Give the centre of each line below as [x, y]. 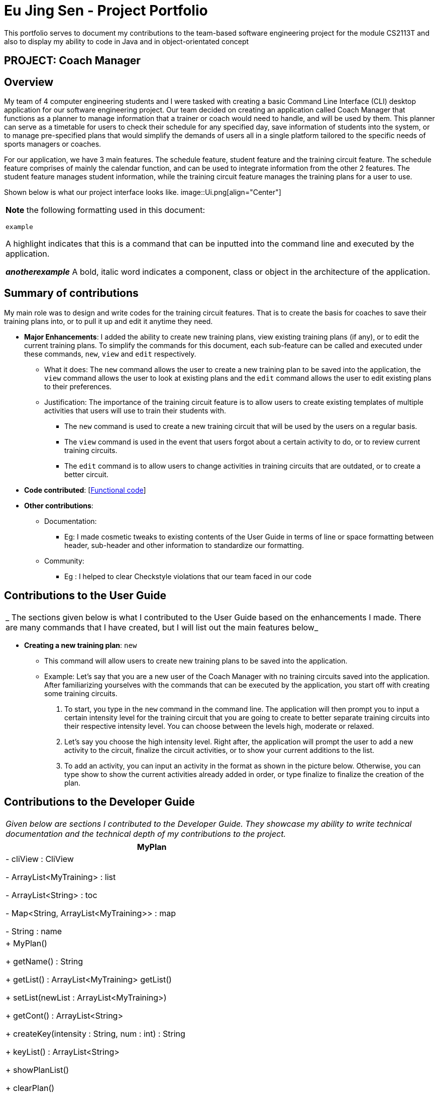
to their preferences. [78, 386]
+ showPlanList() [37, 1070]
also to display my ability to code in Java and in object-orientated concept [127, 41]
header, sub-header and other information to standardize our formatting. [184, 545]
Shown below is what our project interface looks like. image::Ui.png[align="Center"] [143, 192]
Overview [29, 82]
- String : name [34, 931]
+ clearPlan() [30, 1088]
